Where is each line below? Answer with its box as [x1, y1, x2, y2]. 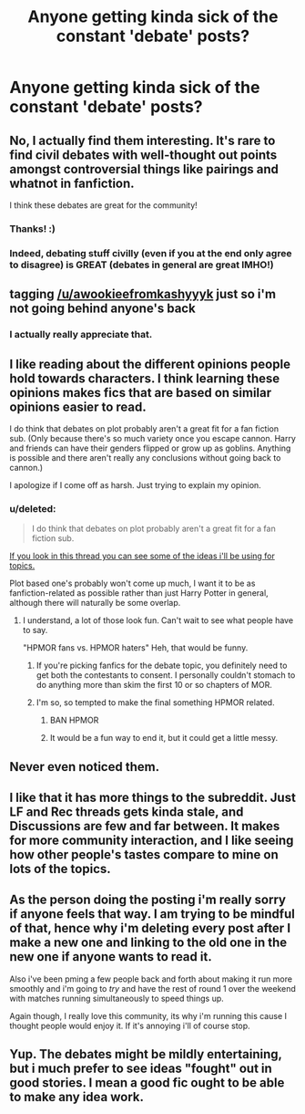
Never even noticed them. [9, 759, 160, 775]
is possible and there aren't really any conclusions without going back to [9, 452, 281, 463]
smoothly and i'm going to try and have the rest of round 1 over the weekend [9, 983, 296, 994]
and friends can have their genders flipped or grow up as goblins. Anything [9, 442, 291, 453]
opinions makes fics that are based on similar [9, 385, 272, 401]
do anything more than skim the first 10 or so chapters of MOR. [36, 680, 273, 691]
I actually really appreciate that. [9, 328, 153, 341]
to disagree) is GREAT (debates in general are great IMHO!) [9, 258, 275, 271]
